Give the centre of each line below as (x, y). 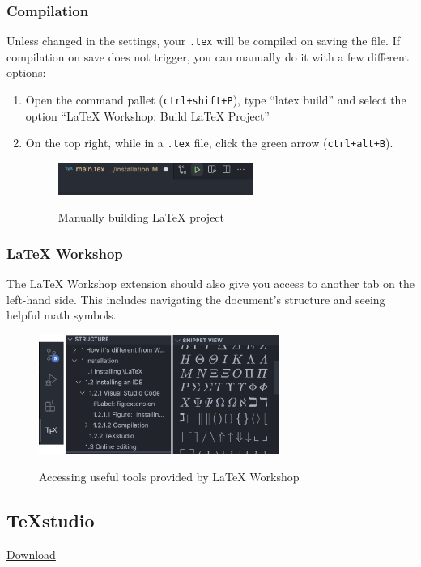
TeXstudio (51, 520)
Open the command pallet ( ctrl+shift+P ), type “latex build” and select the (216, 100)
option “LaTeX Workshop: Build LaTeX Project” (147, 115)
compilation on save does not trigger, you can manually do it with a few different (208, 56)
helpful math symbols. (62, 315)
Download (31, 554)
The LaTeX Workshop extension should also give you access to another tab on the (210, 283)
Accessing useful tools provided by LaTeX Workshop (169, 476)
